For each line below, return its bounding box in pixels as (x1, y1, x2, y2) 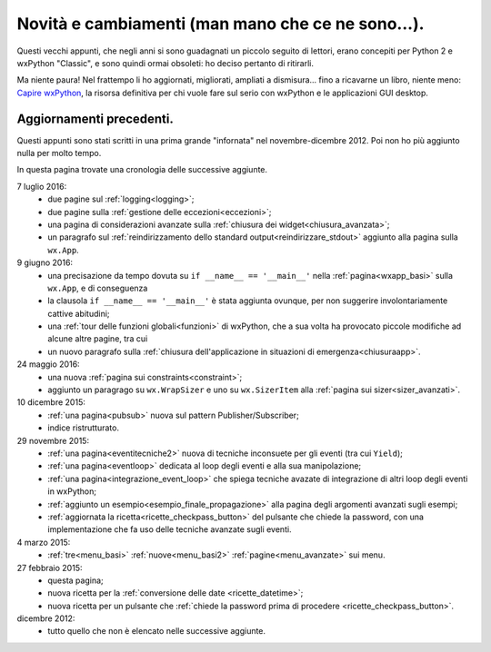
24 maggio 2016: (16, 359, 81, 370)
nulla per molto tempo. (16, 148, 102, 159)
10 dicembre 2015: (16, 397, 85, 408)
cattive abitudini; (47, 308, 110, 319)
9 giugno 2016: (16, 257, 73, 268)
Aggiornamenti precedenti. (16, 111, 175, 126)
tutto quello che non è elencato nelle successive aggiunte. (47, 626, 266, 637)
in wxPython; (47, 486, 97, 497)
